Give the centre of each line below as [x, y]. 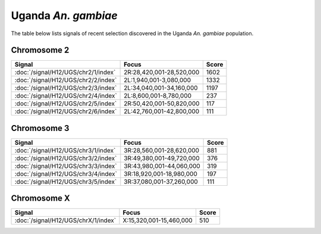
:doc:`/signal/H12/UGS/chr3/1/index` [65, 150]
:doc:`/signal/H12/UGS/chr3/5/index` [66, 182]
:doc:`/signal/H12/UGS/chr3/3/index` [66, 166]
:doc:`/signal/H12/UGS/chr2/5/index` [66, 104]
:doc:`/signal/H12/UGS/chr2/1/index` [65, 73]
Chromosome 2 [40, 50]
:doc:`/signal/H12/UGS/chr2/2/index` [66, 80]
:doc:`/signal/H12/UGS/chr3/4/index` [66, 174]
